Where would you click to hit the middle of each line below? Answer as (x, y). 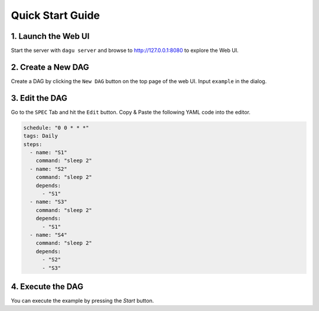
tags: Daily (41, 136)
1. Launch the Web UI (50, 36)
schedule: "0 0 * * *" (56, 128)
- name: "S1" (48, 153)
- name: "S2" (48, 169)
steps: (33, 144)
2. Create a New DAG (50, 67)
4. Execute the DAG (47, 287)
